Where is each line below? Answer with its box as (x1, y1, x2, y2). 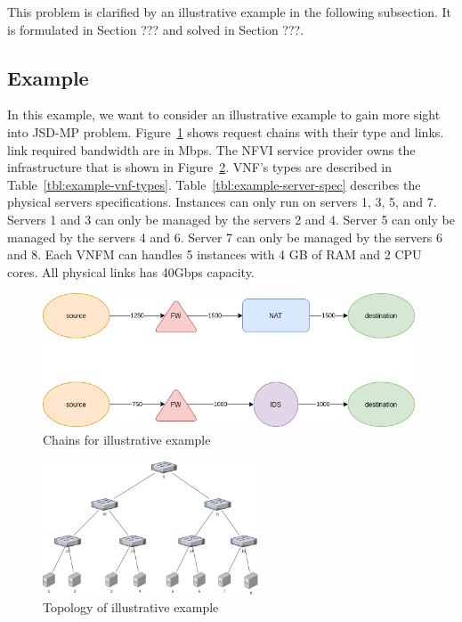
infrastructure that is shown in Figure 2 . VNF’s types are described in (7, 158, 393, 176)
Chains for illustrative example (43, 430, 211, 448)
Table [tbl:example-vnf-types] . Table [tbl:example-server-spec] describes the (7, 175, 421, 193)
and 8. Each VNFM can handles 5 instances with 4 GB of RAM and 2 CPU (7, 245, 422, 264)
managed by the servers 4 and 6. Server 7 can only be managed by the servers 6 (7, 227, 442, 246)
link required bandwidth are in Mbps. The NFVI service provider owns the (7, 140, 416, 159)
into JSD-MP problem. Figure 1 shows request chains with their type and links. (7, 122, 444, 141)
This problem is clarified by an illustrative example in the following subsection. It (7, 3, 452, 20)
